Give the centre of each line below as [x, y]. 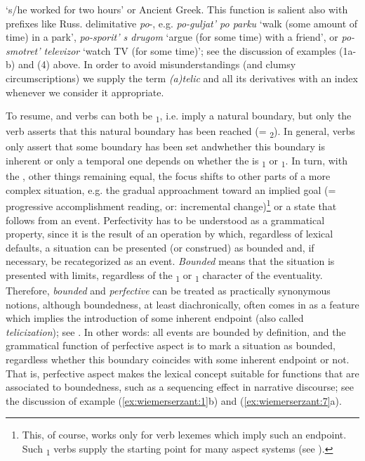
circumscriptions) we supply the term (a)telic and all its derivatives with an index [182, 78]
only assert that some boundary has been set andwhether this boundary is [165, 147]
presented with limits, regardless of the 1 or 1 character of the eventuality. [164, 275]
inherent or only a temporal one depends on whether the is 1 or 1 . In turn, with [177, 161]
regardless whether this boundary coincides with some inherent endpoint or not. [178, 359]
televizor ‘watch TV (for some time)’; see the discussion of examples [190, 50]
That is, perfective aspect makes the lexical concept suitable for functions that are [182, 373]
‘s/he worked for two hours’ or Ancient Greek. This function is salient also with [177, 9]
